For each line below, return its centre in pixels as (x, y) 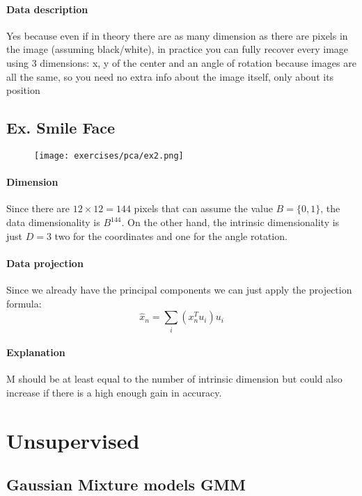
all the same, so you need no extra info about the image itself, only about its (170, 76)
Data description (47, 9)
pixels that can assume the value (203, 208)
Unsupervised (73, 440)
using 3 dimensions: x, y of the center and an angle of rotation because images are (181, 62)
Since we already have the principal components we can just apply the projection (179, 289)
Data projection (45, 263)
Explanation (36, 352)
